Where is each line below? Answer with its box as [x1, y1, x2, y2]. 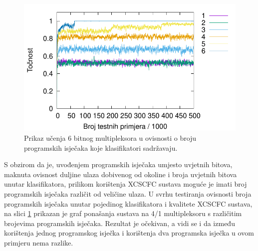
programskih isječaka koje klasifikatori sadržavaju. [24, 142, 178, 153]
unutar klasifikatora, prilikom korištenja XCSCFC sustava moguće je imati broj [4, 179, 247, 189]
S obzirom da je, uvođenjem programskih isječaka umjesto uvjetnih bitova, [4, 159, 233, 170]
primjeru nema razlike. [4, 237, 73, 248]
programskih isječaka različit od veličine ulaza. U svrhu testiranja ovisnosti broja [4, 188, 252, 199]
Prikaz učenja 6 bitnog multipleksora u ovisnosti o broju [24, 132, 197, 143]
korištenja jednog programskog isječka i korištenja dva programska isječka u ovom [4, 228, 254, 238]
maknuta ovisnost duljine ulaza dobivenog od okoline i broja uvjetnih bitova [4, 169, 237, 179]
